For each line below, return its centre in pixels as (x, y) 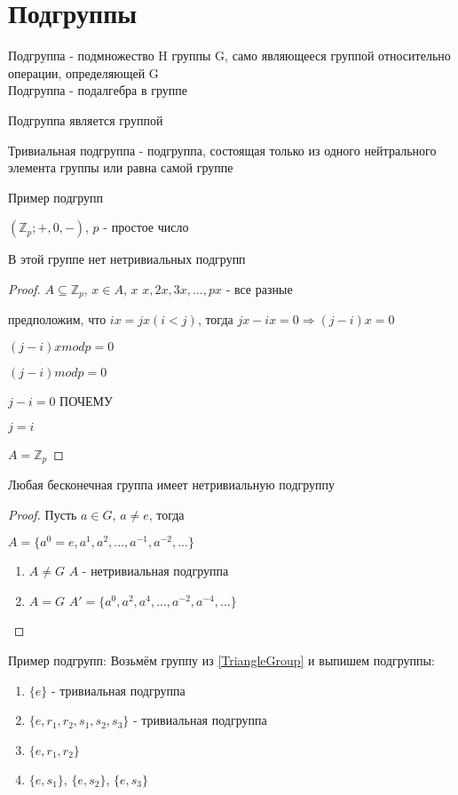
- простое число (146, 227)
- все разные (259, 288)
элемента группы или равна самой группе (121, 167)
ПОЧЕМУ (86, 400)
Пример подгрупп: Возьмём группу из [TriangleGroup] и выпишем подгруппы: (221, 660)
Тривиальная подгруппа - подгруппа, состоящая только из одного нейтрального (222, 150)
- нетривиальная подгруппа (155, 571)
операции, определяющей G (83, 72)
